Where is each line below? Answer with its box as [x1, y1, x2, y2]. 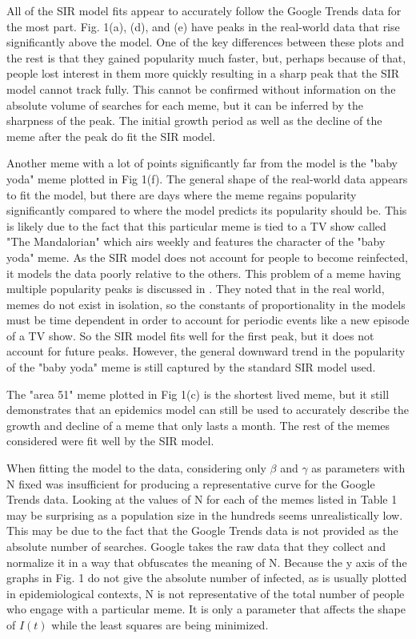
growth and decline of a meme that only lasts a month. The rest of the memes [6, 416, 390, 433]
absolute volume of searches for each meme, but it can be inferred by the [6, 96, 364, 113]
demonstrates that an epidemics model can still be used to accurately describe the [6, 401, 409, 418]
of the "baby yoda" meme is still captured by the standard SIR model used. [6, 359, 376, 376]
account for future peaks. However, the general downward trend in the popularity [6, 343, 406, 360]
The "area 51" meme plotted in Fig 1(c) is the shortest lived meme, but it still [6, 385, 390, 402]
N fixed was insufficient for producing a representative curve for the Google [6, 475, 375, 492]
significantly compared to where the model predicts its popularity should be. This [6, 202, 407, 219]
